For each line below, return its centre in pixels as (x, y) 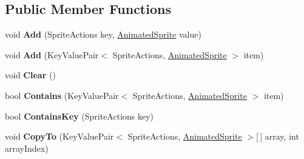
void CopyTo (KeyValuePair (59, 136)
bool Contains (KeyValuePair (62, 95)
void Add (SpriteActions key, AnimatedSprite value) (103, 34)
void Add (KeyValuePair (52, 54)
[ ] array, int (278, 136)
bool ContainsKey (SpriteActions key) (79, 116)
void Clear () (30, 75)
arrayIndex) (27, 148)
